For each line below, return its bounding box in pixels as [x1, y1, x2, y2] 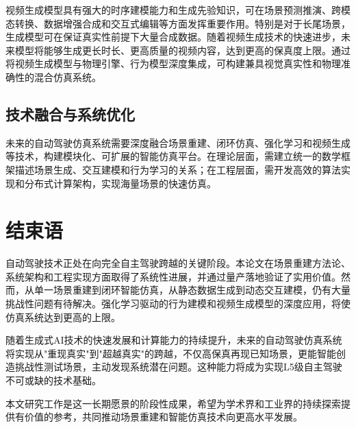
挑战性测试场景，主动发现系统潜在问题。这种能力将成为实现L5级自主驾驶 [14, 359, 342, 374]
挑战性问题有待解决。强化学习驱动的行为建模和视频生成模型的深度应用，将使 [5, 296, 351, 311]
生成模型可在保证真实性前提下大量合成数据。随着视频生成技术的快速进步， [5, 29, 341, 44]
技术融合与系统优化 [5, 103, 135, 124]
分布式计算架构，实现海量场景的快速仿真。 [24, 176, 216, 190]
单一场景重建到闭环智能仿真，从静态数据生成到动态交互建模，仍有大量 [34, 283, 351, 297]
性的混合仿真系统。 [14, 69, 101, 84]
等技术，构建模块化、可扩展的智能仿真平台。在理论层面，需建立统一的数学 [5, 149, 341, 163]
